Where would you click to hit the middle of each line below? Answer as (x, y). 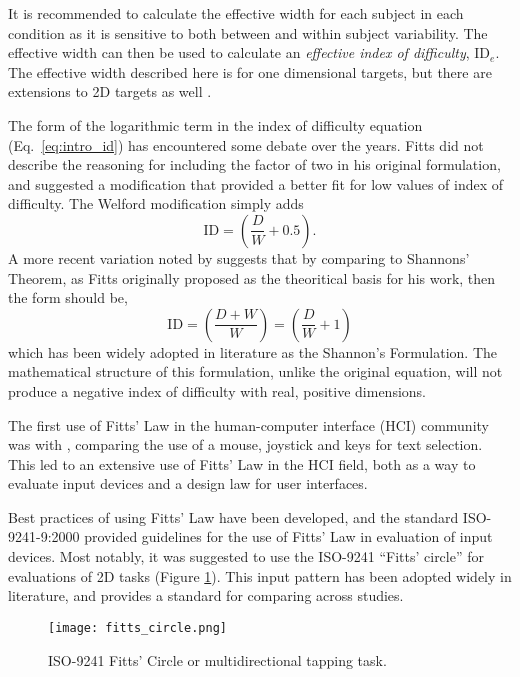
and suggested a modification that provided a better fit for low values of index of (256, 183)
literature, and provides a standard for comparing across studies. (206, 595)
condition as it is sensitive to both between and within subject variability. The (248, 32)
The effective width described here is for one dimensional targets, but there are (250, 71)
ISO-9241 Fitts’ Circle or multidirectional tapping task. (217, 659)
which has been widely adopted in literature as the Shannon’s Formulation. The (253, 351)
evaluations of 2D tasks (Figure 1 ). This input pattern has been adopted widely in (260, 575)
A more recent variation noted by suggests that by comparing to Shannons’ (239, 257)
